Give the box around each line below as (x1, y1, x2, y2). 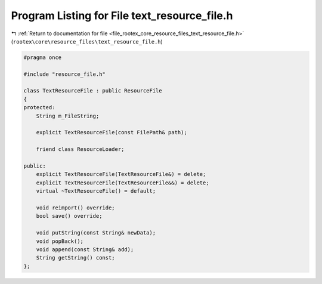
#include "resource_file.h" (23, 70, 106, 78)
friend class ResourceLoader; (36, 146, 125, 153)
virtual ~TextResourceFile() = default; (36, 188, 156, 195)
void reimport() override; (36, 204, 116, 211)
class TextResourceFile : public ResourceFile (23, 87, 162, 94)
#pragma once (23, 54, 62, 61)
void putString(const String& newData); (36, 230, 156, 236)
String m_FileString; (36, 112, 100, 119)
